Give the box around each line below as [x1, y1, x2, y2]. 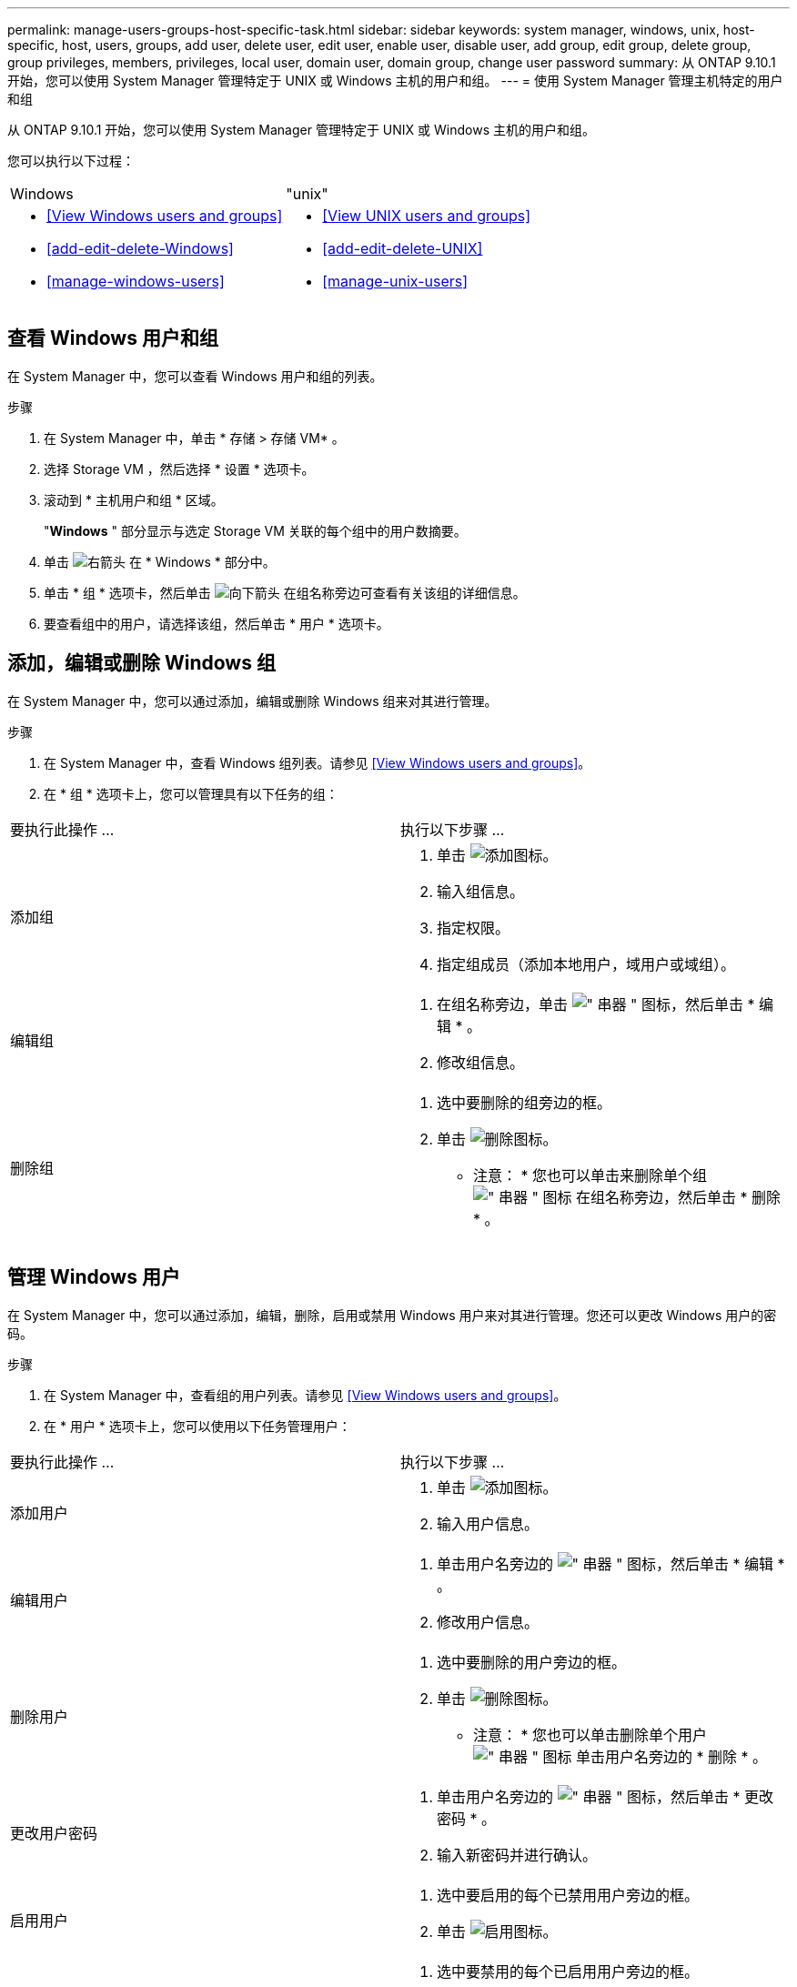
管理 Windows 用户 [7, 1266, 180, 1289]
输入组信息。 [437, 882, 525, 901]
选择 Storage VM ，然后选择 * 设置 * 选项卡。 [44, 460, 315, 477]
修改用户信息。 [437, 1612, 540, 1631]
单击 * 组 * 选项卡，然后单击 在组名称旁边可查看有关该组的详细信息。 [44, 584, 526, 600]
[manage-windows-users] [46, 272, 225, 290]
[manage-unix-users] [322, 272, 469, 290]
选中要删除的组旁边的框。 [437, 1093, 612, 1112]
